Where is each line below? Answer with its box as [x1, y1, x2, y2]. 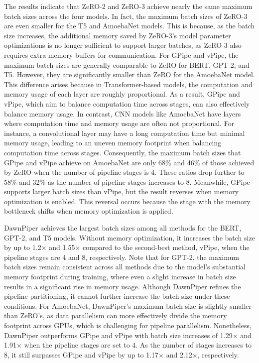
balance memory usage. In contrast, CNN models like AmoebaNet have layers [4, 108, 241, 119]
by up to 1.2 [4, 242, 41, 252]
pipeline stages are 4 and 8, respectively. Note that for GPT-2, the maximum [4, 251, 239, 262]
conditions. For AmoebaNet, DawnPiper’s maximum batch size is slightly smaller [4, 300, 252, 311]
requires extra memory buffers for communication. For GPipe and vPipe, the [4, 49, 239, 60]
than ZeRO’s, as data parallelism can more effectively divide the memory [4, 310, 227, 321]
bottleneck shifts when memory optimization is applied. [4, 206, 173, 216]
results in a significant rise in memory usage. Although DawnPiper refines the [4, 281, 241, 291]
